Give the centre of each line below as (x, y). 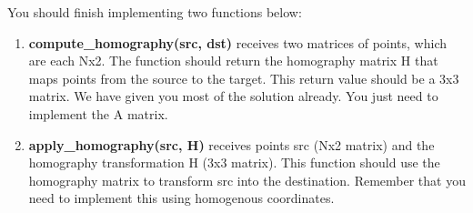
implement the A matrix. (98, 113)
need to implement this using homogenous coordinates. (181, 198)
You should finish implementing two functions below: (155, 12)
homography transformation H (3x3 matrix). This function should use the (234, 162)
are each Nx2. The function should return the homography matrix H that (233, 61)
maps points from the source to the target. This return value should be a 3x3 (244, 78)
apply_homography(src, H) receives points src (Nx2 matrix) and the (231, 144)
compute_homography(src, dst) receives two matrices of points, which (238, 42)
